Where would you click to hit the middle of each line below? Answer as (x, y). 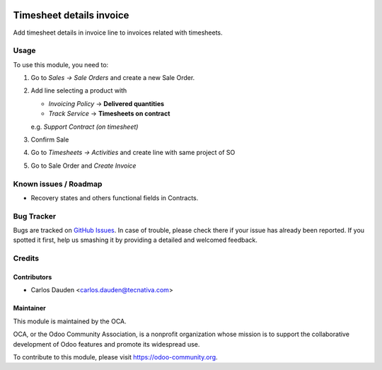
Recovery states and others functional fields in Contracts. (115, 197)
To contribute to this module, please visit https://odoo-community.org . (116, 357)
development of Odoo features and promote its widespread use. (106, 344)
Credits (26, 258)
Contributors (33, 277)
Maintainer (29, 308)
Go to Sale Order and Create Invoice (83, 166)
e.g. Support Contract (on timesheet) (85, 127)
